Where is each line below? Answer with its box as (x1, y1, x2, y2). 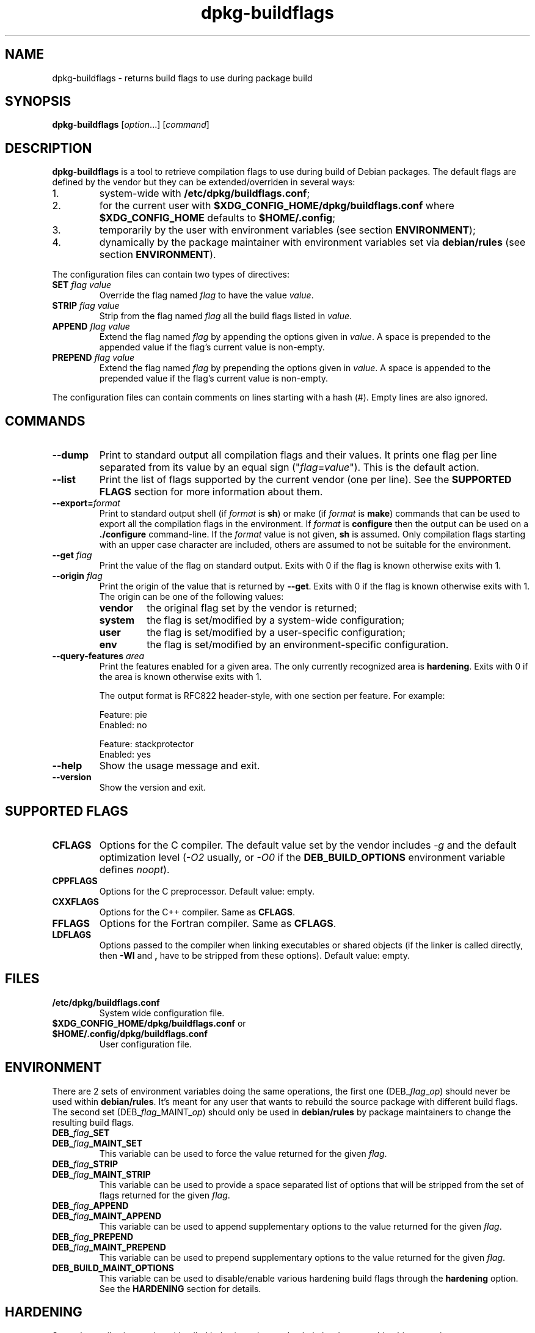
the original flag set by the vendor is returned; (147, 602, 357, 615)
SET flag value (52, 279, 111, 290)
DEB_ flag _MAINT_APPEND (52, 1210, 162, 1221)
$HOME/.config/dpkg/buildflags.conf (52, 1028, 208, 1039)
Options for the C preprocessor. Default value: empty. (99, 885, 315, 896)
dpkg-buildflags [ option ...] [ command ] (52, 119, 209, 130)
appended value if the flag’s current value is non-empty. (99, 342, 325, 353)
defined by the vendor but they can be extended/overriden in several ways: (52, 177, 355, 188)
